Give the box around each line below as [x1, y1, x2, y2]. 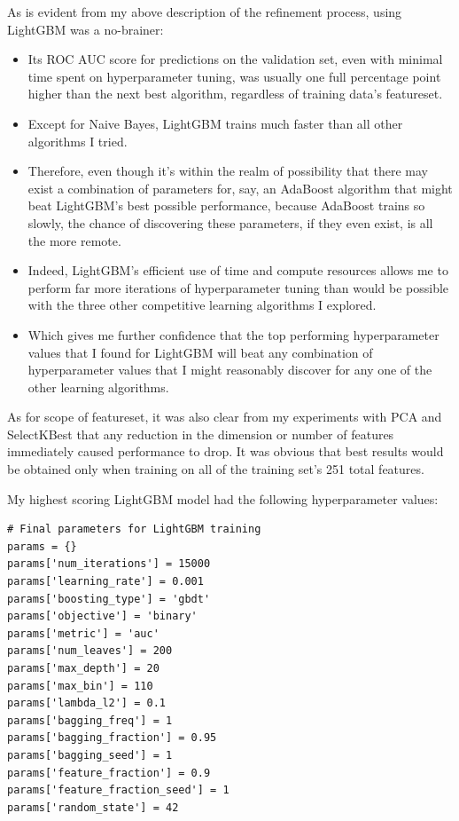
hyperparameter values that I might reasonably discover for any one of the [27, 360, 432, 379]
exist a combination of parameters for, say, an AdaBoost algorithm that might [27, 178, 453, 197]
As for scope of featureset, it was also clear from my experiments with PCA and [7, 407, 442, 426]
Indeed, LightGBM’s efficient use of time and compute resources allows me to [27, 261, 448, 280]
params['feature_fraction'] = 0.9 [7, 766, 211, 779]
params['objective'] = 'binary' [7, 610, 198, 623]
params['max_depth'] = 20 [7, 662, 159, 675]
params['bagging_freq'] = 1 [7, 714, 173, 727]
